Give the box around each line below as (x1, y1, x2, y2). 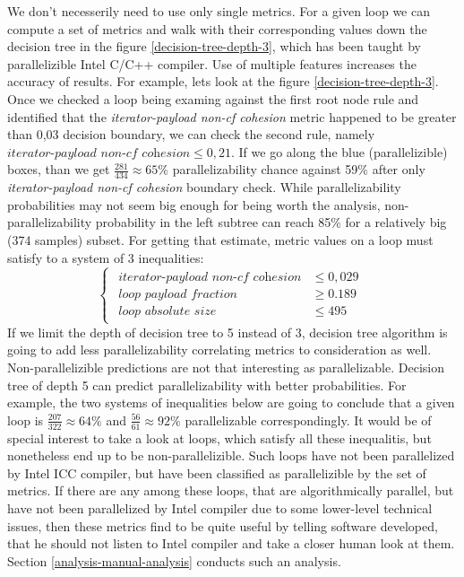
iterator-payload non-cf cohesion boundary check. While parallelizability (7, 178, 401, 197)
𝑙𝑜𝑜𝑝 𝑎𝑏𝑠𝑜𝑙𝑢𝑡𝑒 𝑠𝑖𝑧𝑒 (118, 305, 217, 319)
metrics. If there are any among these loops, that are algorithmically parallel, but (7, 481, 454, 500)
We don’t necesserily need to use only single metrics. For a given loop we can (7, 2, 430, 20)
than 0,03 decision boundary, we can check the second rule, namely (7, 125, 375, 144)
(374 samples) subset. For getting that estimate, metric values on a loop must (7, 230, 434, 249)
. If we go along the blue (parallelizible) (231, 142, 448, 161)
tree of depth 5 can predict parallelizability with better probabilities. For (7, 375, 407, 394)
